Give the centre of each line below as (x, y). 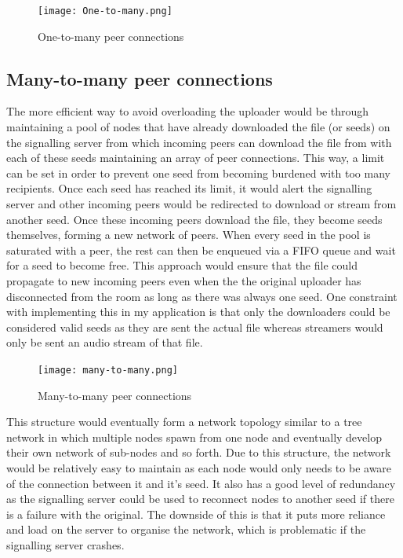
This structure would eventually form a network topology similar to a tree (184, 422)
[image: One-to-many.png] (105, 11)
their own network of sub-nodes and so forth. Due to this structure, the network (199, 452)
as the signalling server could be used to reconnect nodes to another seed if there (200, 499)
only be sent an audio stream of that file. (105, 342)
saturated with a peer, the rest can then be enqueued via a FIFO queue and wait (201, 250)
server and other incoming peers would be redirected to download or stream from (201, 204)
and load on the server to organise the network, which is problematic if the (186, 529)
